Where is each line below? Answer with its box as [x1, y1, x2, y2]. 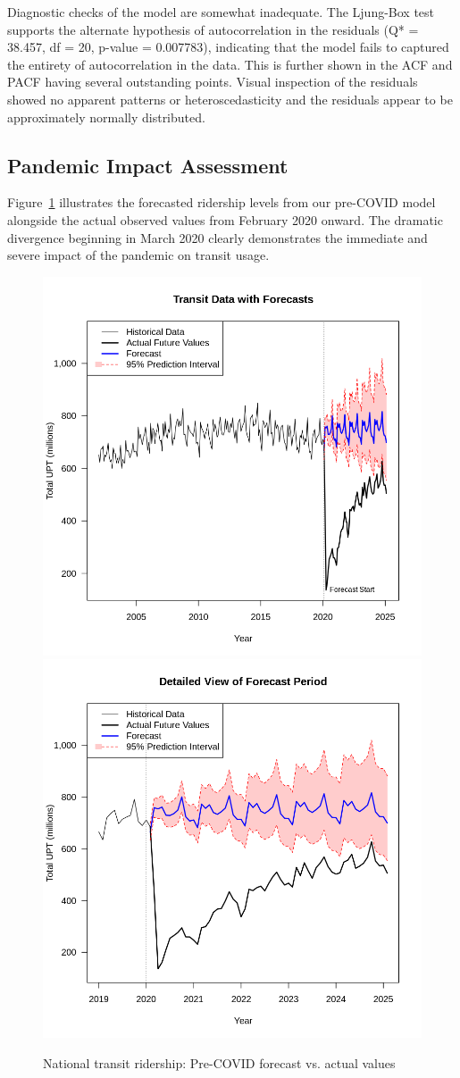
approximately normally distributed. [7, 107, 205, 126]
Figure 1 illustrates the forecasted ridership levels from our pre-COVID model [7, 193, 436, 212]
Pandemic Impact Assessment [7, 151, 289, 179]
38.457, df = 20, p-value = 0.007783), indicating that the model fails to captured [7, 38, 449, 56]
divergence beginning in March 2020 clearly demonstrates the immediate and [7, 228, 428, 247]
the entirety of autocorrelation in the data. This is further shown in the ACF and [7, 54, 453, 73]
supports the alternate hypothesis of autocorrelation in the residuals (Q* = [7, 20, 419, 38]
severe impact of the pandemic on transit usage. [7, 246, 270, 264]
